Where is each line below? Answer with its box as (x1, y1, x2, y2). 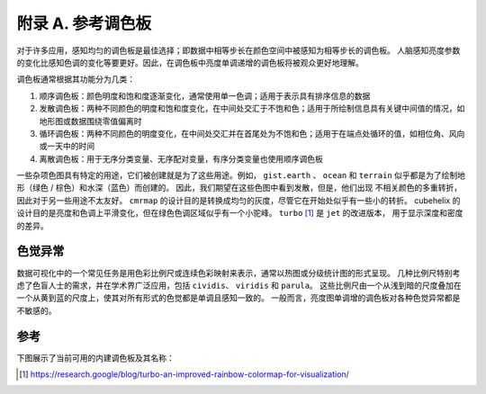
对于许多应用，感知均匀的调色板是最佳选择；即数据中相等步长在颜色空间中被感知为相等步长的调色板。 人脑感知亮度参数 (16, 45, 461, 56)
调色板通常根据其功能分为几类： (16, 74, 135, 85)
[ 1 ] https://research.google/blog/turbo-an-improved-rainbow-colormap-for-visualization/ (19, 369, 350, 380)
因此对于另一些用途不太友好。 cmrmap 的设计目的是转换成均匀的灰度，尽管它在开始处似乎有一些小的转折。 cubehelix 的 (16, 194, 461, 206)
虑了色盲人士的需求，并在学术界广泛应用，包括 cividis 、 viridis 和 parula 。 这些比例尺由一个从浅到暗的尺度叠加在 (16, 280, 463, 291)
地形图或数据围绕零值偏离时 (39, 115, 142, 126)
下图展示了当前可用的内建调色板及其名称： (16, 352, 175, 363)
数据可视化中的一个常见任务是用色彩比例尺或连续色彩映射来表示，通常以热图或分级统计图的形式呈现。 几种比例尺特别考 (16, 267, 461, 278)
